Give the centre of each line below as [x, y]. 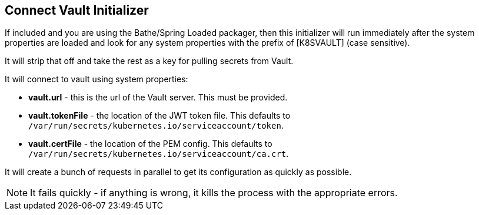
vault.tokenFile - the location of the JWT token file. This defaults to [159, 116]
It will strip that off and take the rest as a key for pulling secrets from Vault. [149, 61]
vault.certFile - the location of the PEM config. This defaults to [150, 144]
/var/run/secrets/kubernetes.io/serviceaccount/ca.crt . [159, 154]
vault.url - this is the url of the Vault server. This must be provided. [158, 98]
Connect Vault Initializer [77, 10]
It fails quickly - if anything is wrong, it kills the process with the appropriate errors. [214, 193]
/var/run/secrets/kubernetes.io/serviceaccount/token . [156, 126]
